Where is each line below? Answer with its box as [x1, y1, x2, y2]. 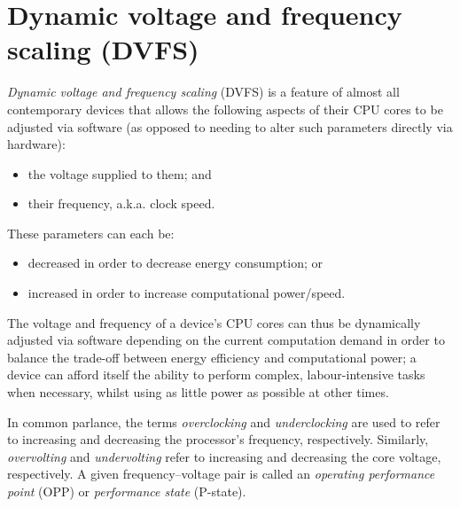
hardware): [7, 135, 66, 153]
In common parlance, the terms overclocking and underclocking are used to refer [7, 412, 441, 431]
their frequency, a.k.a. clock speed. [27, 194, 215, 213]
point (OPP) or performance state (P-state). [7, 482, 246, 500]
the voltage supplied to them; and [27, 164, 212, 183]
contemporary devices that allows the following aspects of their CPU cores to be [7, 99, 443, 118]
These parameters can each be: [7, 223, 175, 242]
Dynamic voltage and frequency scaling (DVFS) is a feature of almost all [7, 82, 400, 101]
